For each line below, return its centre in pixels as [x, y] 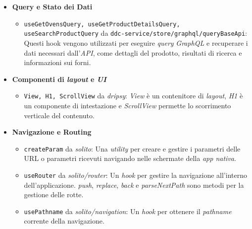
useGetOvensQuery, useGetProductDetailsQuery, [102, 24]
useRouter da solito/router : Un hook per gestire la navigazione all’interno [135, 175]
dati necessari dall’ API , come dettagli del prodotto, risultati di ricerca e [133, 52]
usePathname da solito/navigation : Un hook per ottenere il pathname [128, 211]
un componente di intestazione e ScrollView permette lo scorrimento [127, 105]
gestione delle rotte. [54, 194]
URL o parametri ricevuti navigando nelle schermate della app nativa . [130, 158]
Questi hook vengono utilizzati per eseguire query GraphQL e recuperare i [136, 42]
